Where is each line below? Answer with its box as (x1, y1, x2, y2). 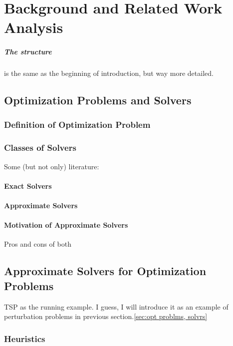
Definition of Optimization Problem (4, 118, 151, 131)
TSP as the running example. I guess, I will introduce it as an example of (4, 301, 229, 312)
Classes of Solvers (4, 141, 76, 154)
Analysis (4, 17, 63, 37)
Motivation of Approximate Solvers (4, 220, 128, 230)
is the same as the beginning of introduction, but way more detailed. (4, 68, 214, 78)
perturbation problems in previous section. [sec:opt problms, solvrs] (4, 311, 208, 322)
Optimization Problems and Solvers (4, 92, 192, 108)
